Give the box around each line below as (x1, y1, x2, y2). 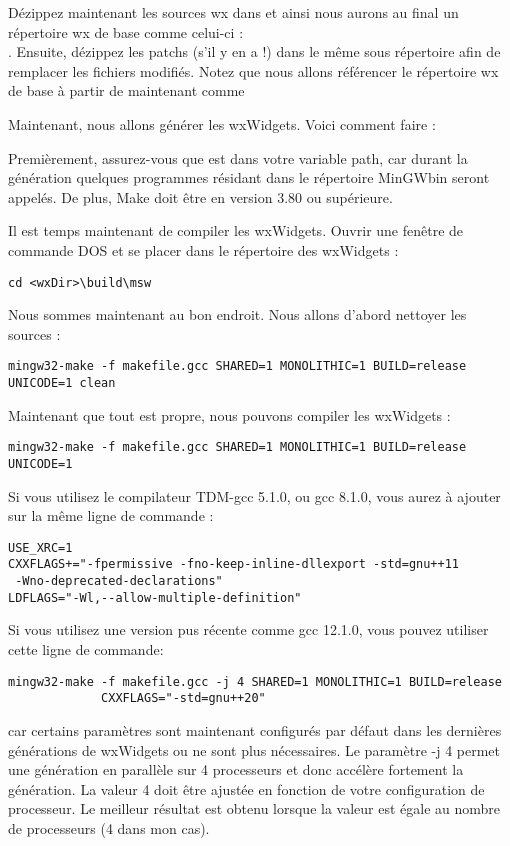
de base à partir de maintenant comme (8, 80, 245, 101)
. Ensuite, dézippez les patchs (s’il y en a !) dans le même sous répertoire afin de (8, 41, 501, 62)
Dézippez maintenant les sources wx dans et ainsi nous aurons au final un (8, 2, 459, 22)
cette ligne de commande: (8, 639, 164, 659)
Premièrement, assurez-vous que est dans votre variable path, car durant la (8, 147, 468, 168)
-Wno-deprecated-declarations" (15, 574, 223, 589)
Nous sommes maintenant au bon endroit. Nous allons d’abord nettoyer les (8, 304, 467, 325)
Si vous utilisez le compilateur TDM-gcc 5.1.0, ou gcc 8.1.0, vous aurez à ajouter (8, 485, 501, 506)
